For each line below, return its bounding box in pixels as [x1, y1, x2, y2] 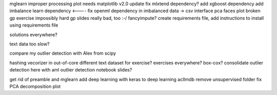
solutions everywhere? [9, 31, 57, 38]
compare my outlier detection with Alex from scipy [9, 50, 116, 56]
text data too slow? [9, 41, 50, 47]
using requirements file [9, 22, 58, 28]
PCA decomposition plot [9, 83, 61, 89]
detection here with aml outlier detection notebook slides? [9, 67, 132, 73]
